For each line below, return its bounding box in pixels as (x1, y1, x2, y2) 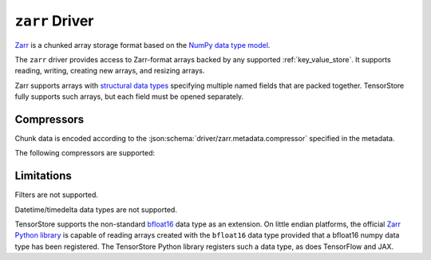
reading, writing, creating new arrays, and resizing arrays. (14, 66, 205, 76)
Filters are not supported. (14, 190, 99, 199)
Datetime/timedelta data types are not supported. (14, 204, 177, 215)
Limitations (14, 169, 72, 183)
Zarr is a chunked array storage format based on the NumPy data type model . (14, 40, 271, 49)
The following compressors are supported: (14, 148, 156, 158)
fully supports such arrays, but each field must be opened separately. (14, 92, 244, 101)
